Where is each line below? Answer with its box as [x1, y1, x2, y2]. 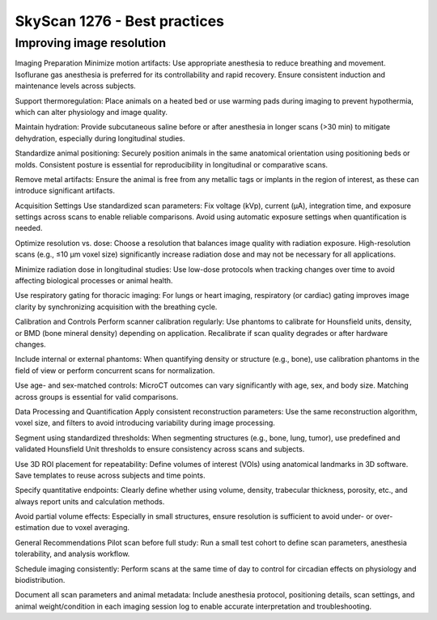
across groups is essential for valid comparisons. [15, 392, 179, 401]
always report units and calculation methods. [15, 496, 165, 506]
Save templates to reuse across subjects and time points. [15, 470, 206, 480]
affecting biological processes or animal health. [15, 276, 173, 286]
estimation [15, 523, 50, 533]
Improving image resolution [15, 36, 167, 50]
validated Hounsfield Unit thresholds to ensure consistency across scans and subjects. [15, 444, 305, 454]
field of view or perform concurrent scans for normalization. [15, 365, 215, 376]
